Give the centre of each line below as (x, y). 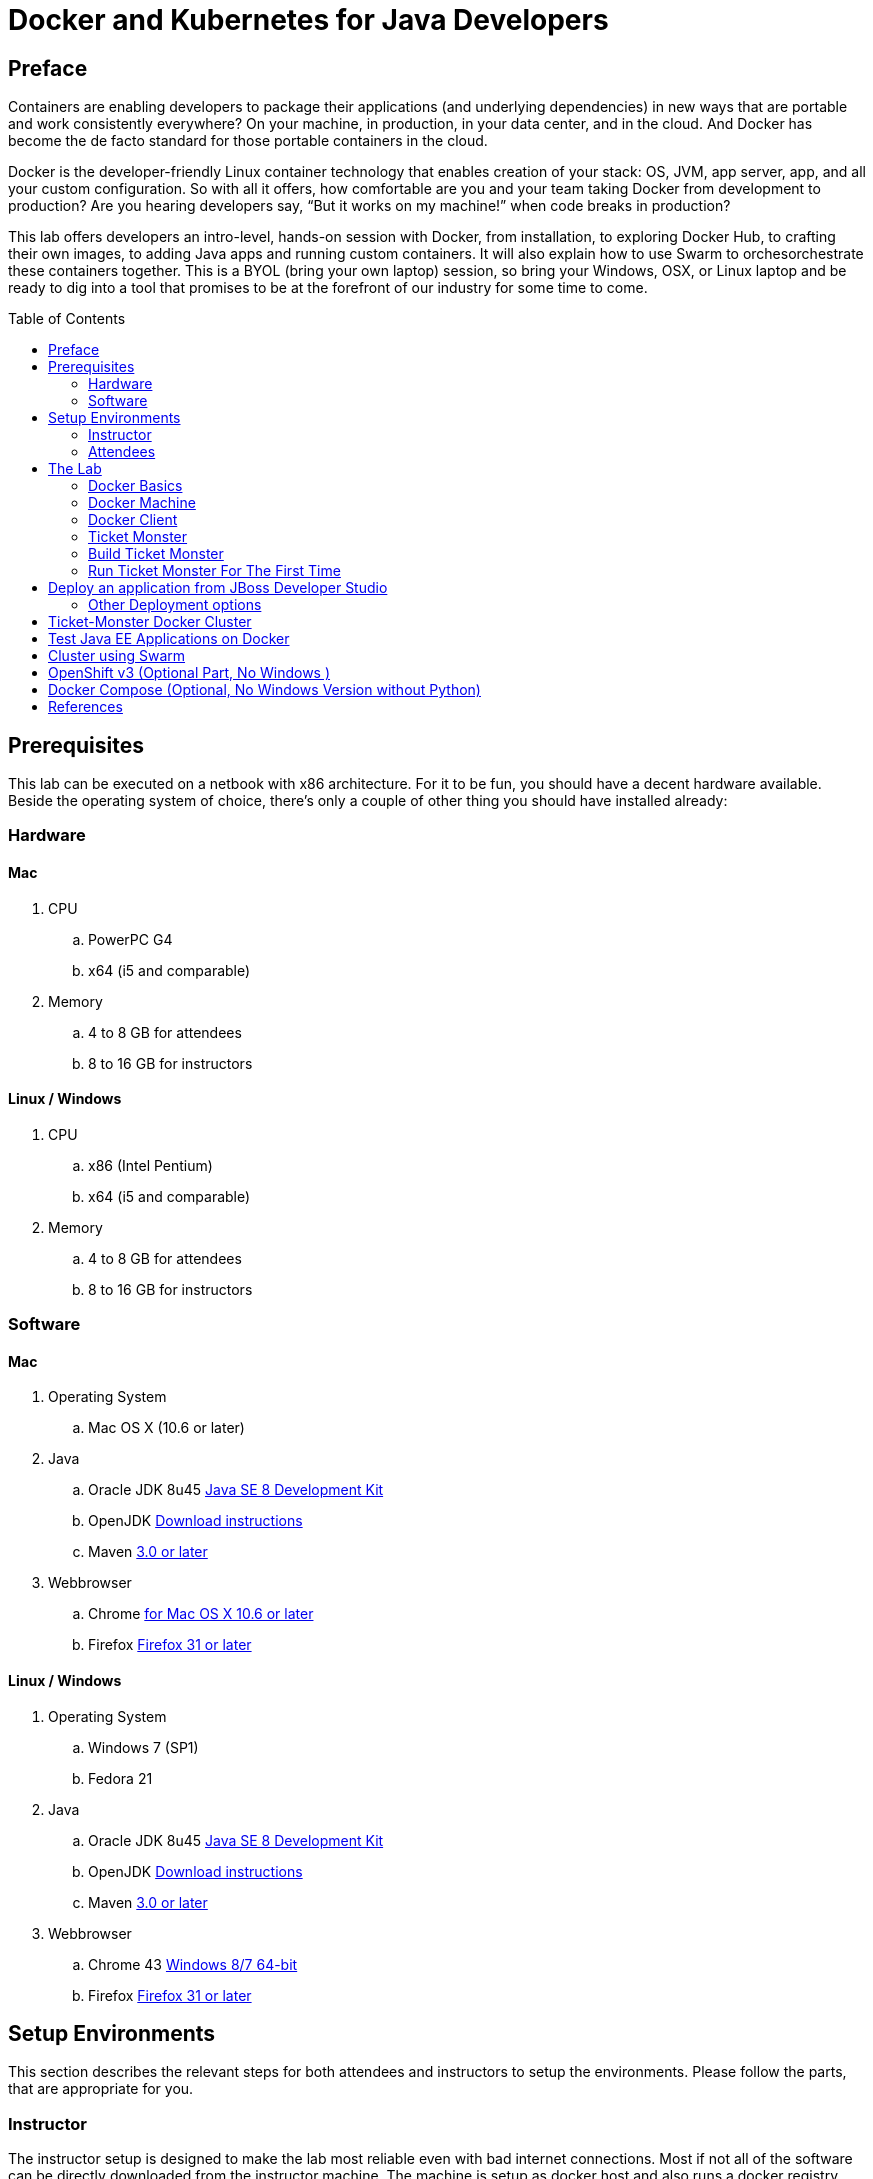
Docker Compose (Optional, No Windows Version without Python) (264, 690)
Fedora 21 (120, 1778)
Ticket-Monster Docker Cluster (150, 622)
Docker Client (133, 520)
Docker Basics (135, 486)
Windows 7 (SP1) (143, 1747)
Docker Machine (142, 503)
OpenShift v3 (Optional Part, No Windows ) (189, 673)
